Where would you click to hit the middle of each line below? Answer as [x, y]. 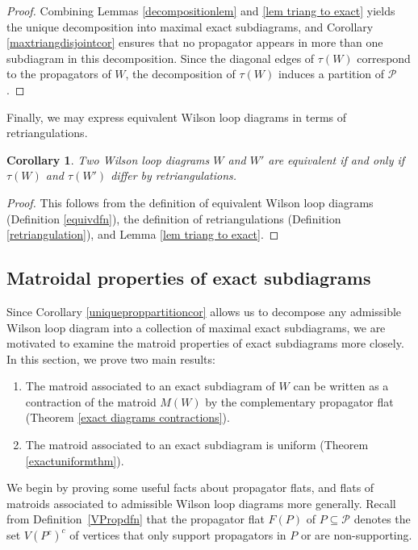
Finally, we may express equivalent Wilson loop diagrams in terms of [177, 117]
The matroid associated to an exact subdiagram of [150, 386]
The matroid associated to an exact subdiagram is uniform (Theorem [197, 445]
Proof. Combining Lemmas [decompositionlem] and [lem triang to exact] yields [201, 10]
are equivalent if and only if [336, 159]
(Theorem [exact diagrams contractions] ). [127, 417]
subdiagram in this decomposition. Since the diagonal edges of [161, 58]
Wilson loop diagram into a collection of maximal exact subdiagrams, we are [196, 327]
